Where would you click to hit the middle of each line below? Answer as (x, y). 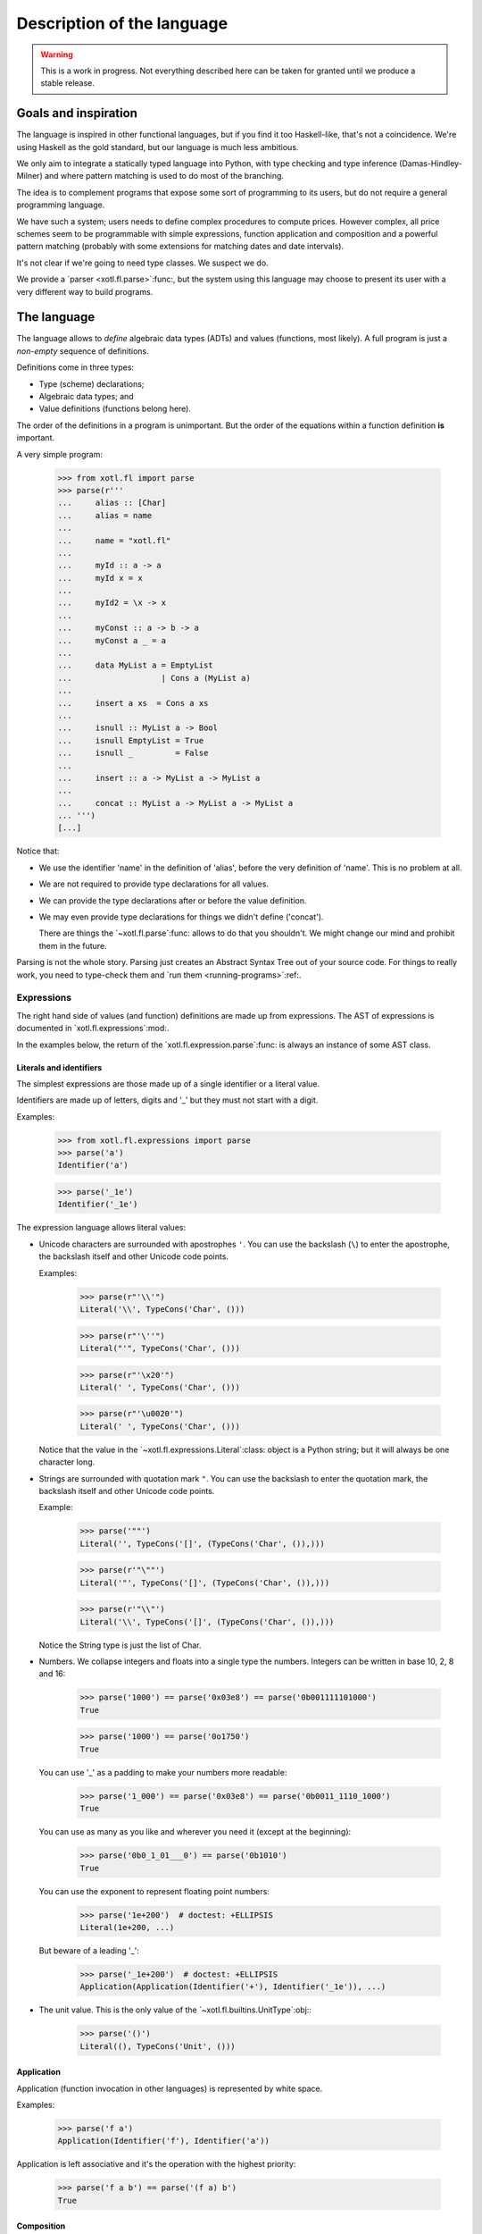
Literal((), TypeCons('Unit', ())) (158, 2046)
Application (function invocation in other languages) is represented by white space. (170, 2088)
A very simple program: (59, 454)
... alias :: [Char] (112, 503)
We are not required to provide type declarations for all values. (154, 884)
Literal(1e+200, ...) (127, 1927)
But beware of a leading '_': (89, 1950)
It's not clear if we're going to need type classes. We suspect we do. (142, 263)
